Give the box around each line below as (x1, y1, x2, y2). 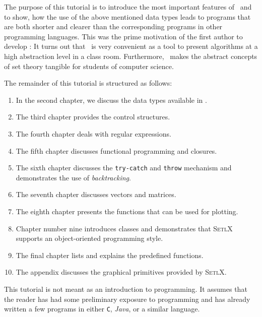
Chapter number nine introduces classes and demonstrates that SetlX (16, 223, 233, 233)
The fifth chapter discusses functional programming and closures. (16, 145, 217, 156)
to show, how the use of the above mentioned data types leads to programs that (4, 11, 251, 22)
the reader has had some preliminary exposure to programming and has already (4, 293, 250, 304)
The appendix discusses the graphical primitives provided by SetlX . (16, 267, 227, 277)
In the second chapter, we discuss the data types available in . (16, 94, 207, 105)
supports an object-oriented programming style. (16, 233, 163, 243)
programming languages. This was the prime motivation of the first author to (4, 31, 243, 41)
